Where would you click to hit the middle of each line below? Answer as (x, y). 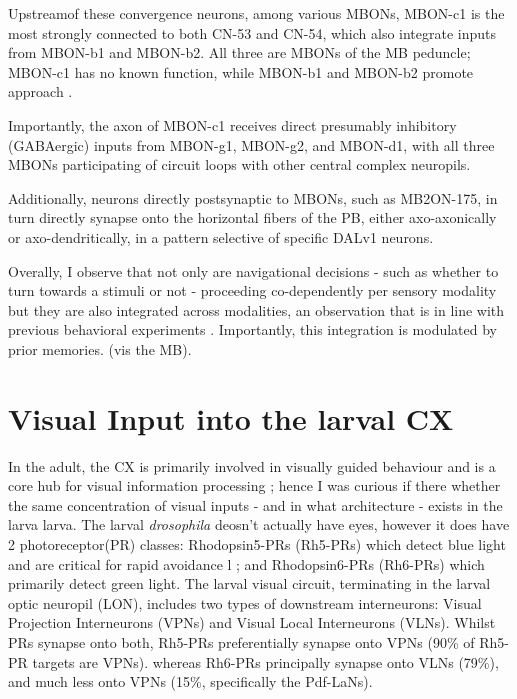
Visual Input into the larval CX (231, 417)
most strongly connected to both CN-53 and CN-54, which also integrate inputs (252, 32)
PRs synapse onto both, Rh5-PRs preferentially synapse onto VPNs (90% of (241, 641)
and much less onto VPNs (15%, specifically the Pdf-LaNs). (190, 681)
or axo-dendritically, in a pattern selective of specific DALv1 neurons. (221, 236)
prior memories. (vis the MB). (100, 348)
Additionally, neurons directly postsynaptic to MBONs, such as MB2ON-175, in (253, 197)
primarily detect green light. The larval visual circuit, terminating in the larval (249, 583)
